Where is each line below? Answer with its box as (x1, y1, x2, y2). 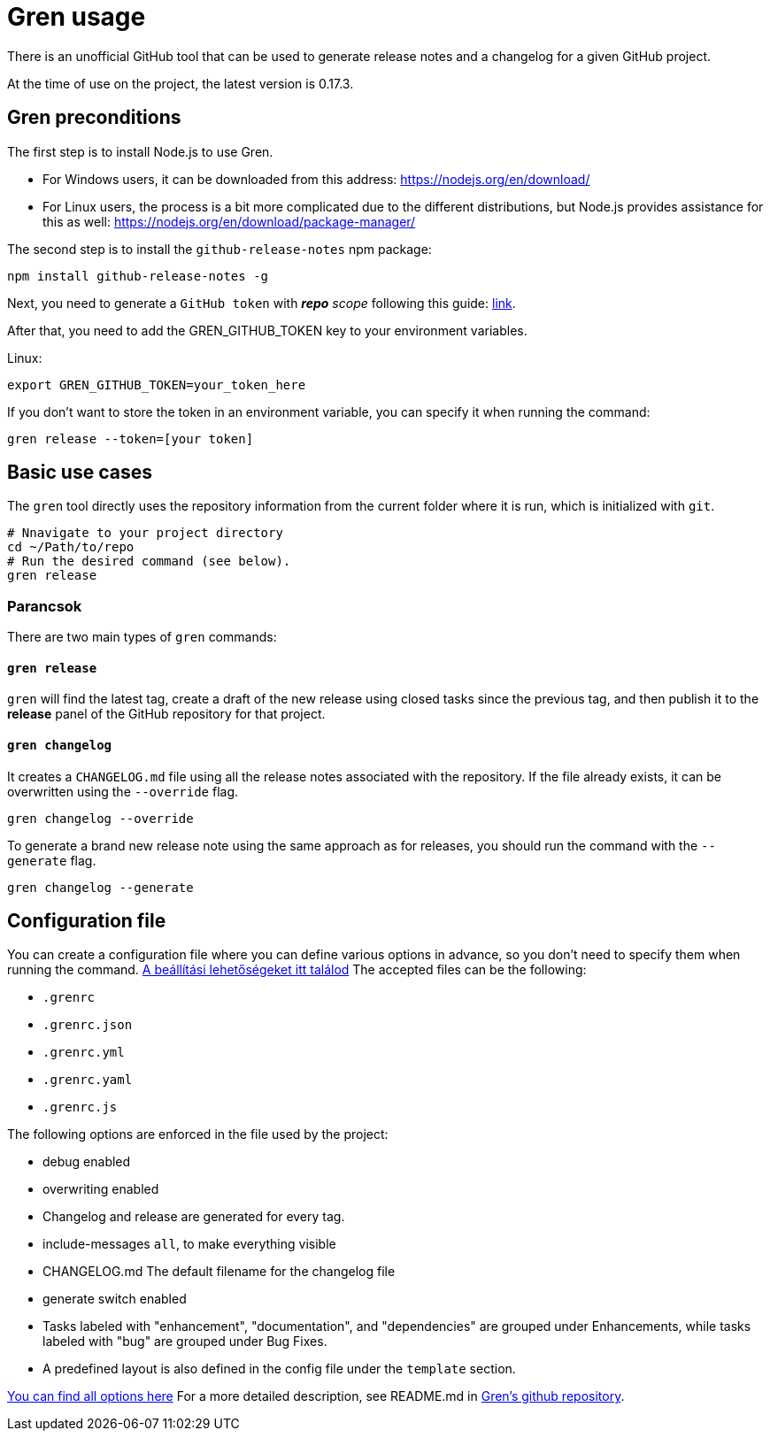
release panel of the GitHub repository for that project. (7, 706, 326, 722)
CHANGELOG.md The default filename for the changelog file (42, 1264, 396, 1280)
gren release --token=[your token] (7, 431, 254, 446)
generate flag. (7, 852, 96, 868)
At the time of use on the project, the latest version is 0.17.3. (7, 75, 354, 91)
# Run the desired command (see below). (7, 554, 291, 569)
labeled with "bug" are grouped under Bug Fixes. (42, 1334, 327, 1350)
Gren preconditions (7, 106, 181, 129)
